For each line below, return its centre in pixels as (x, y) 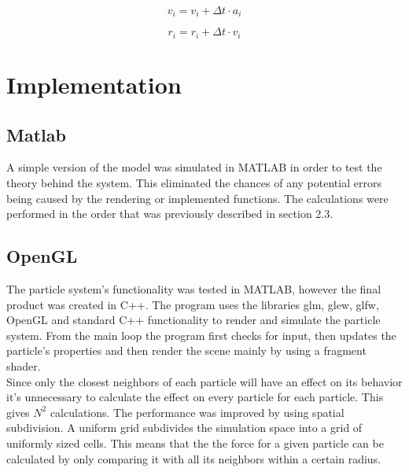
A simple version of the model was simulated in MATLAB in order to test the (194, 167)
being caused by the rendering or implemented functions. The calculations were (197, 198)
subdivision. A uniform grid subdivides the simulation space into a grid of (184, 428)
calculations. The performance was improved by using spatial (197, 412)
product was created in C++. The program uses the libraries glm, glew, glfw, (193, 304)
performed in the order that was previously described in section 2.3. (170, 214)
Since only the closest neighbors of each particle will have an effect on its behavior (204, 381)
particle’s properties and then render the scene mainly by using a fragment (186, 350)
